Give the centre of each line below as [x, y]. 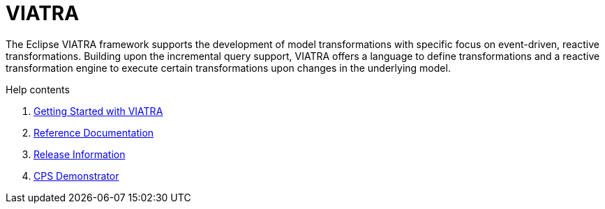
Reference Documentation [94, 132]
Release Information [80, 154]
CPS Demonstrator [76, 176]
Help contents [38, 89]
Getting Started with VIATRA [98, 111]
